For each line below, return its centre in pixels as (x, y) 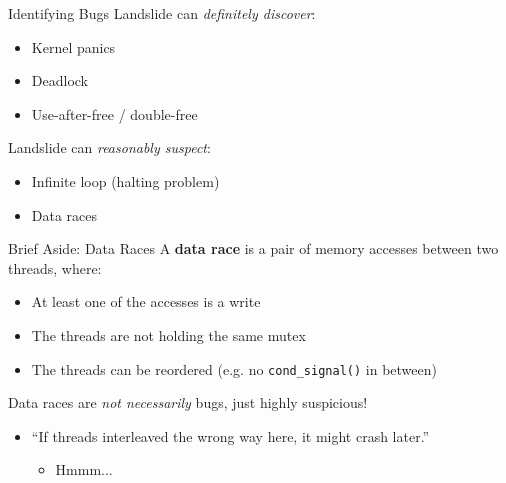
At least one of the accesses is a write (146, 301)
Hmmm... (84, 469)
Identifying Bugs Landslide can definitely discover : (162, 13)
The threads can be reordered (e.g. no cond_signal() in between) (234, 368)
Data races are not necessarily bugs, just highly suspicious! (188, 402)
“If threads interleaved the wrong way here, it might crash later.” (230, 435)
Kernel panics (73, 46)
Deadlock (59, 80)
